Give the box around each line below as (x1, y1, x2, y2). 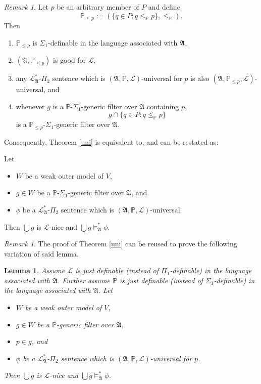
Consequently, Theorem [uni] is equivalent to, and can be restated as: (4, 136, 219, 147)
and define (148, 2, 180, 12)
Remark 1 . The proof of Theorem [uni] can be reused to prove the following (4, 238, 237, 249)
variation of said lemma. (4, 248, 79, 259)
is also (190, 73, 210, 83)
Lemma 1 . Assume (4, 265, 65, 276)
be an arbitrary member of (57, 2, 139, 12)
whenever (16, 101, 45, 111)
